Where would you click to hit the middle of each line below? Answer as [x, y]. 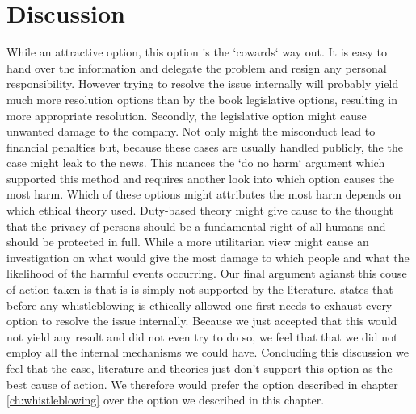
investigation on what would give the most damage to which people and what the [208, 257]
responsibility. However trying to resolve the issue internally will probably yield [203, 84]
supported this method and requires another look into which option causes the [201, 178]
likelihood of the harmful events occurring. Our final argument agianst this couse [207, 273]
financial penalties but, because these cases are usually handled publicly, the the [205, 146]
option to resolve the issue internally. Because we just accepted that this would [202, 321]
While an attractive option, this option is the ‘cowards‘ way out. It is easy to [197, 52]
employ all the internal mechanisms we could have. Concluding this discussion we [208, 352]
